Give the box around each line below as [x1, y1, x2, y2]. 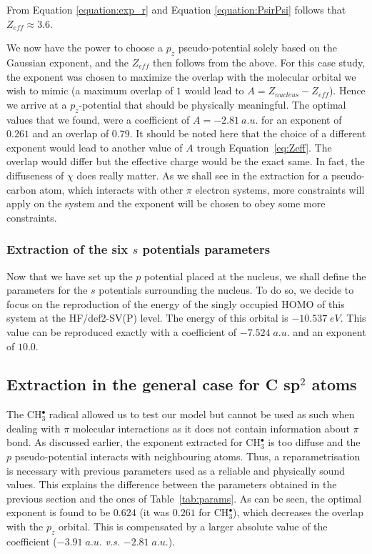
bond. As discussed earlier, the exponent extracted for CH [6, 435, 261, 450]
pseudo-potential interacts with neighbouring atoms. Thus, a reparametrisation [14, 449, 361, 464]
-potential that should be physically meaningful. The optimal [79, 97, 346, 112]
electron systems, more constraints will [195, 182, 365, 197]
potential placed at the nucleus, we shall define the [144, 268, 366, 283]
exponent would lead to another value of [6, 139, 183, 154]
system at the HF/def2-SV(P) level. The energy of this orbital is [6, 310, 288, 325]
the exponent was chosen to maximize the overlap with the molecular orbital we [6, 69, 356, 84]
